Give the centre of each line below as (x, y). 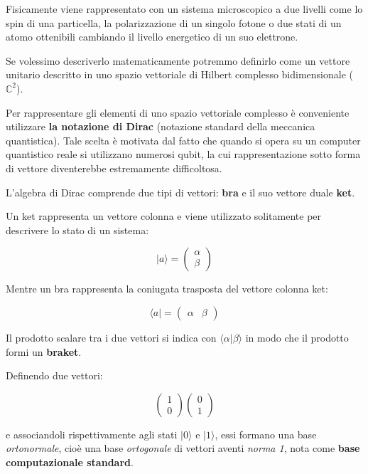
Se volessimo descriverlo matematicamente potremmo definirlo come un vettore (178, 60)
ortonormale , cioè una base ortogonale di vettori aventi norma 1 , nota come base (183, 448)
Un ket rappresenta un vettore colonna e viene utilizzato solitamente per (164, 216)
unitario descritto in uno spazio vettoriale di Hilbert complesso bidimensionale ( (180, 74)
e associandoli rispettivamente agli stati (92, 434)
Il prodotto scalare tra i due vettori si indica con (111, 337)
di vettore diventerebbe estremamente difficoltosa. (114, 168)
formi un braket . (44, 351)
